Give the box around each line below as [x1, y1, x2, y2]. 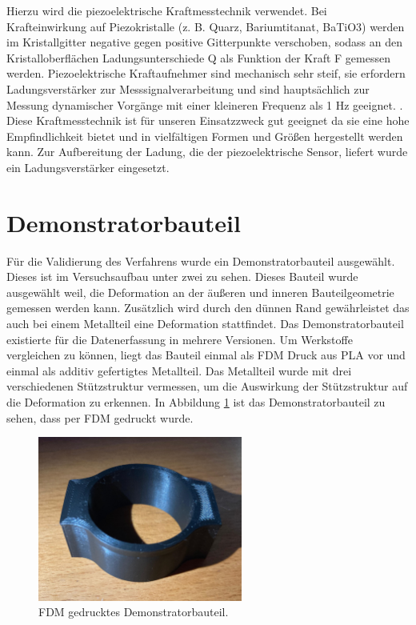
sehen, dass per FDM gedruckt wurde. [6, 409, 194, 426]
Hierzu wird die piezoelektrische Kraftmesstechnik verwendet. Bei [6, 2, 327, 18]
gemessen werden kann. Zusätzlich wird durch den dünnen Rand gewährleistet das [6, 299, 410, 316]
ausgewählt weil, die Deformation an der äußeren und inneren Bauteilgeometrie [6, 283, 394, 300]
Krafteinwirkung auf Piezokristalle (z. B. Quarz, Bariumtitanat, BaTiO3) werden [6, 18, 405, 34]
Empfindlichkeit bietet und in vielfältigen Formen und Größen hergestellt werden [6, 127, 403, 144]
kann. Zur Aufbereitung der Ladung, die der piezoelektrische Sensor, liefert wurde [6, 143, 408, 160]
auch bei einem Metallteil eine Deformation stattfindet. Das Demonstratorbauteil [6, 315, 404, 332]
